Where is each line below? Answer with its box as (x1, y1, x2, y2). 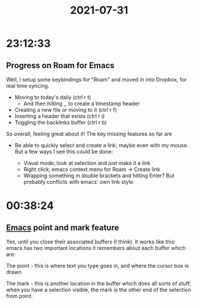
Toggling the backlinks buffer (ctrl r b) (14, 119, 107, 126)
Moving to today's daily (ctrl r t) (14, 94, 91, 100)
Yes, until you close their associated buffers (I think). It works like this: (6, 238, 176, 245)
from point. (6, 293, 34, 299)
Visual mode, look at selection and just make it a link (23, 160, 150, 166)
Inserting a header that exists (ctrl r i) (14, 113, 105, 119)
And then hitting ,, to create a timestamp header (23, 100, 140, 107)
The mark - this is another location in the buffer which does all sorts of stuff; (6, 280, 192, 287)
